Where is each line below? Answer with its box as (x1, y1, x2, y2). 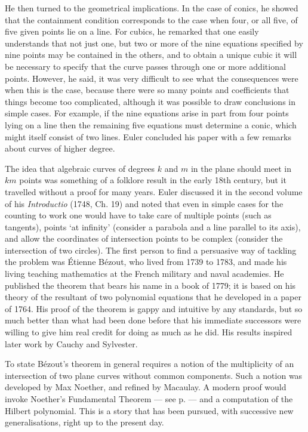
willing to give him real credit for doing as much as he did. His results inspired (5, 326, 292, 338)
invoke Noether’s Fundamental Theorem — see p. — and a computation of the (5, 393, 293, 405)
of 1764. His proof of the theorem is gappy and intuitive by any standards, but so (5, 302, 303, 314)
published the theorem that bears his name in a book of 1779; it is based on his (5, 279, 296, 291)
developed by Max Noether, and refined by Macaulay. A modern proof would (5, 381, 287, 393)
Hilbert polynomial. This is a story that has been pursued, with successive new (5, 404, 294, 416)
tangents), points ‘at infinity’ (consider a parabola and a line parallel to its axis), (5, 220, 301, 233)
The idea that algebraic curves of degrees (5, 162, 155, 174)
